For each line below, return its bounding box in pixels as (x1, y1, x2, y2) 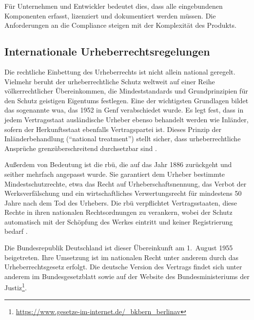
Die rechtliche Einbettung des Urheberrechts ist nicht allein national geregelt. (4, 66, 235, 76)
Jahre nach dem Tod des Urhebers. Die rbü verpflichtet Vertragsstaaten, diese (4, 197, 237, 207)
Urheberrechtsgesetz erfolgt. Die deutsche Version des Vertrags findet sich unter (4, 262, 242, 272)
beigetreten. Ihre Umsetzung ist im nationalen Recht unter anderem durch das (4, 252, 239, 262)
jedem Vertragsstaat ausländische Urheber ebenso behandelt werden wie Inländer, (4, 114, 249, 124)
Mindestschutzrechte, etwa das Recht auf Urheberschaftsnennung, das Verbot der (4, 178, 247, 188)
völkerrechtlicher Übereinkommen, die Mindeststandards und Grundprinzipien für (4, 86, 248, 96)
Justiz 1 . (4, 281, 27, 293)
